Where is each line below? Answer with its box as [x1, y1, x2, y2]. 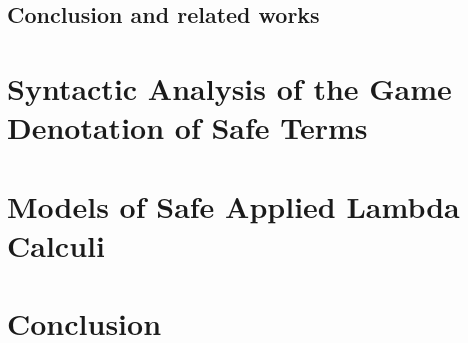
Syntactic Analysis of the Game [7, 67, 452, 108]
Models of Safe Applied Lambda [7, 185, 460, 226]
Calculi [7, 224, 105, 265]
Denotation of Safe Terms [7, 107, 368, 148]
